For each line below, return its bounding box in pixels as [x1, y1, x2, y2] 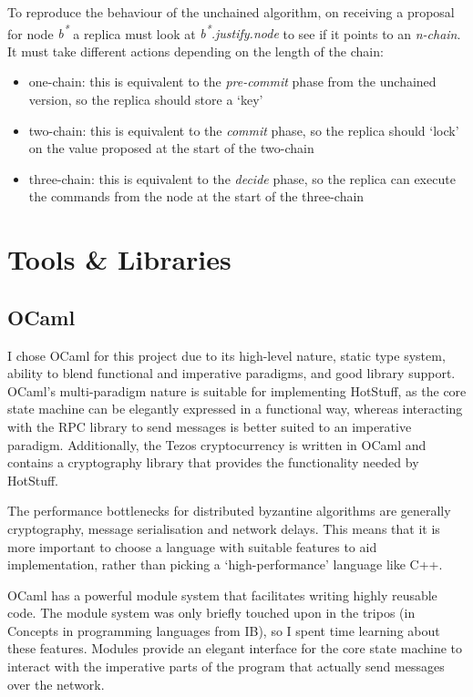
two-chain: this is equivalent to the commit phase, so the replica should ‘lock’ [28, 120, 459, 139]
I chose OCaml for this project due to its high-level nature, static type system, [7, 345, 446, 364]
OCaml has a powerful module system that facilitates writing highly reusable [7, 585, 437, 604]
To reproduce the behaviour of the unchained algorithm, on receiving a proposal [7, 3, 455, 21]
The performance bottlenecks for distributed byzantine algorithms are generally [7, 501, 451, 520]
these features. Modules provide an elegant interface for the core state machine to [7, 639, 463, 658]
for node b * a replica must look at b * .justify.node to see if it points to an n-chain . [7, 21, 461, 43]
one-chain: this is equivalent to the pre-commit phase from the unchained [28, 72, 437, 91]
